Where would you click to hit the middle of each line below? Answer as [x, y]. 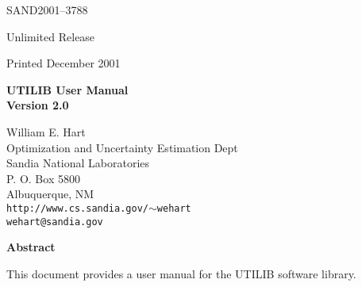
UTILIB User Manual [67, 89]
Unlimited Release [51, 36]
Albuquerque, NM [50, 194]
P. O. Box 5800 [43, 178]
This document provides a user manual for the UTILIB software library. [181, 273]
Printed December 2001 [64, 63]
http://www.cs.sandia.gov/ [77, 208]
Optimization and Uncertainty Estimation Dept [122, 147]
